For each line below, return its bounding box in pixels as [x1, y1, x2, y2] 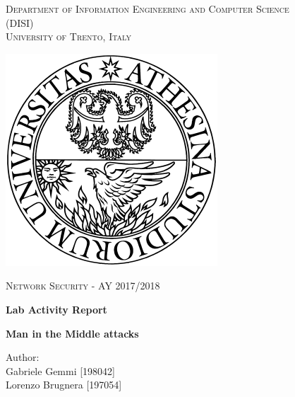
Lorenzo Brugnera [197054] [6, 377, 122, 392]
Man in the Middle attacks [6, 326, 139, 340]
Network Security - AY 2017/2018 [6, 278, 160, 293]
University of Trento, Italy [6, 29, 131, 44]
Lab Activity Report [6, 301, 107, 316]
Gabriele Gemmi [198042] [6, 363, 116, 378]
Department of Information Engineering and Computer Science [6, 1, 289, 16]
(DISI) [6, 15, 34, 30]
